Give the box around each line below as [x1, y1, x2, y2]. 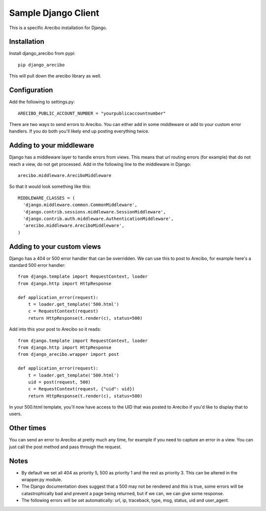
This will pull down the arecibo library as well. [9, 73, 102, 79]
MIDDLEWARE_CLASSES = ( [18, 195, 75, 201]
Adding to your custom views [9, 242, 101, 251]
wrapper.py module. [21, 477, 63, 483]
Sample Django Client [9, 7, 100, 18]
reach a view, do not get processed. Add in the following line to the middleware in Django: [9, 161, 192, 167]
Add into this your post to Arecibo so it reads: [9, 326, 101, 332]
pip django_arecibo [18, 62, 65, 68]
